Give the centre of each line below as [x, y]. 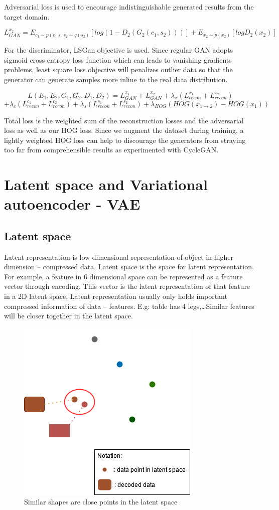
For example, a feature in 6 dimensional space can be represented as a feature [123, 276]
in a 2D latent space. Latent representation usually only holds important [116, 296]
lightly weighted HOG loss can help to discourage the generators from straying [125, 140]
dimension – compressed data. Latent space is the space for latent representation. [129, 267]
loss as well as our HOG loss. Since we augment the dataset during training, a [124, 130]
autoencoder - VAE [72, 204]
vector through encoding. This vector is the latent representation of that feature [127, 286]
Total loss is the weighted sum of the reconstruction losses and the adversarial [124, 120]
